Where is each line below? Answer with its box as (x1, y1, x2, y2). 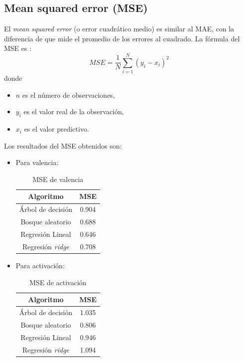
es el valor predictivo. (24, 124, 89, 134)
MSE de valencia (32, 174, 83, 184)
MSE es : (4, 43, 32, 53)
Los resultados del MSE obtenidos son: (4, 140, 122, 151)
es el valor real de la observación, (23, 106, 124, 117)
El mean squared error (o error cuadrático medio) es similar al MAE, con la (4, 23, 235, 34)
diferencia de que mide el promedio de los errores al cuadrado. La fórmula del (4, 33, 240, 43)
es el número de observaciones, (22, 89, 115, 100)
